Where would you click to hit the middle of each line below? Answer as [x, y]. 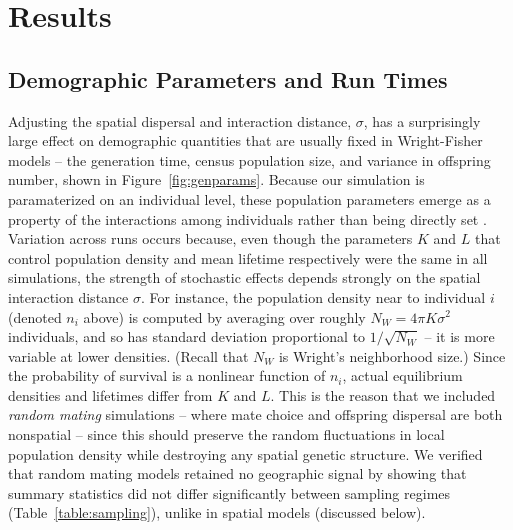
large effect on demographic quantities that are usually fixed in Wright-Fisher [245, 140]
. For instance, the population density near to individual [313, 296]
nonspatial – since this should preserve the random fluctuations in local [226, 434]
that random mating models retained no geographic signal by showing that [237, 473]
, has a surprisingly [422, 120]
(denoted [35, 316]
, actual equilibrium [402, 375]
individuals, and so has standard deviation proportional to [187, 336]
